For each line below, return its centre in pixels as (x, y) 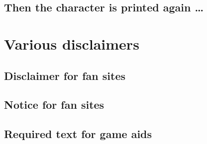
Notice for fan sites (54, 105)
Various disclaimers (72, 43)
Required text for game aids (78, 134)
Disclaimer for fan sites (65, 75)
